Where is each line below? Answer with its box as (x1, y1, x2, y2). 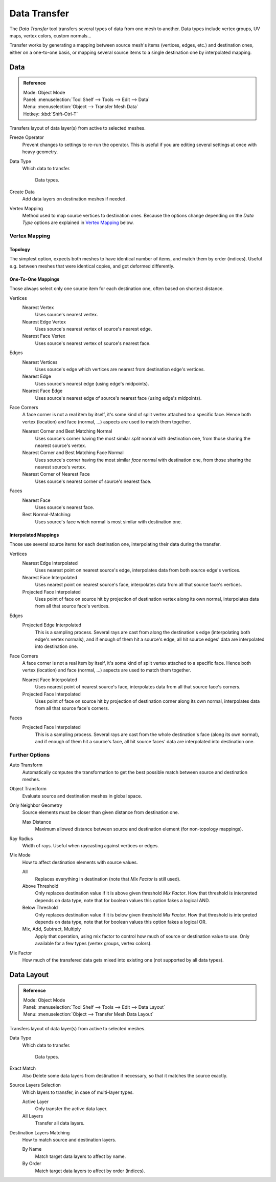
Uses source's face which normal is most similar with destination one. (35, 518, 182, 525)
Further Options (9, 751, 50, 758)
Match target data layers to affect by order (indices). (35, 1168, 145, 1174)
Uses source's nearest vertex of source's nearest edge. (35, 326, 152, 332)
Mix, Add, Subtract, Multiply (22, 926, 81, 932)
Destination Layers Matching (9, 1129, 70, 1135)
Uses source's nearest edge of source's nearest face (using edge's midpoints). (35, 395, 202, 401)
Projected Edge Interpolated (22, 622, 82, 628)
